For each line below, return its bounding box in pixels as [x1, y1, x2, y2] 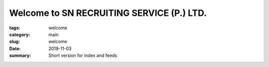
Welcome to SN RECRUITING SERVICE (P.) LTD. [9, 7, 207, 18]
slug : [9, 39, 20, 45]
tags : [9, 25, 20, 31]
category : [9, 31, 30, 37]
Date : [9, 45, 21, 52]
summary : [9, 53, 31, 59]
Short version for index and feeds [48, 53, 117, 59]
